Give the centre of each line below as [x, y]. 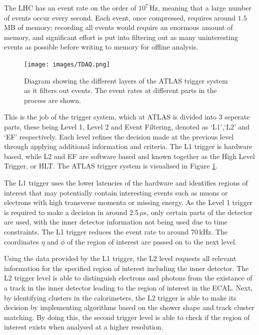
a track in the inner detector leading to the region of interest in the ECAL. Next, [128, 287]
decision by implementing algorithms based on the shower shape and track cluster [129, 307]
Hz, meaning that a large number [200, 7]
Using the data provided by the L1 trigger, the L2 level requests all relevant [120, 258]
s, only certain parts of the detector [198, 212]
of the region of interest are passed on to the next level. [152, 241]
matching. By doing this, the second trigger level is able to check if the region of [127, 317]
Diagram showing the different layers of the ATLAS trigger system [126, 80]
